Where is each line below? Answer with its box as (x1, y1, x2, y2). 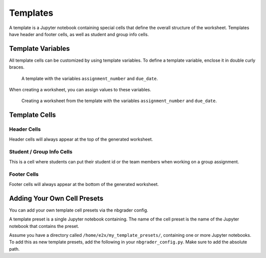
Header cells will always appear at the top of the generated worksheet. (9, 136, 153, 142)
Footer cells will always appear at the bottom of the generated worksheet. (9, 181, 159, 187)
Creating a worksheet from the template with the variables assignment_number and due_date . (21, 98, 217, 104)
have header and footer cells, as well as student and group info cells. (9, 31, 149, 37)
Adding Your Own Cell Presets (9, 194, 103, 202)
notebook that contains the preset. (9, 223, 79, 229)
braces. (9, 64, 25, 70)
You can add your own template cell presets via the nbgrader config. (9, 207, 149, 213)
